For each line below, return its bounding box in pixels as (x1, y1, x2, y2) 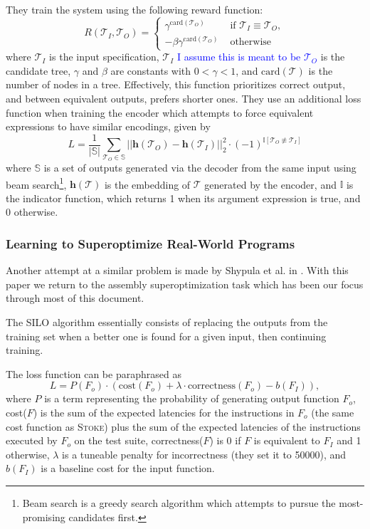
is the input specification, (49, 49, 159, 64)
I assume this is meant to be (176, 49, 301, 64)
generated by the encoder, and (204, 177, 337, 192)
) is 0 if (209, 433, 241, 448)
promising (22, 509, 65, 524)
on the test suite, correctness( (74, 433, 203, 448)
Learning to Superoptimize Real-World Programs (6, 234, 295, 252)
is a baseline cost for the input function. (41, 461, 215, 476)
